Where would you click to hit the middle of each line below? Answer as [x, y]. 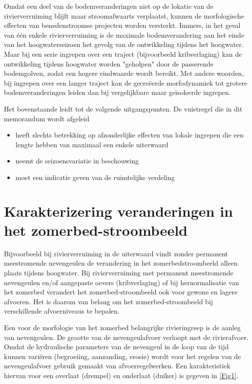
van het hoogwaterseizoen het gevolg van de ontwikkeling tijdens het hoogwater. [124, 44]
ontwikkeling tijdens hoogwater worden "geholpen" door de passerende [109, 63]
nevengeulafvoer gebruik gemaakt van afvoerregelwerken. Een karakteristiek [117, 366]
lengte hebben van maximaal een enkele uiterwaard [92, 144]
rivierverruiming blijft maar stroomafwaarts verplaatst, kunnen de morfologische [124, 15]
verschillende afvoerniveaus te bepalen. [62, 311]
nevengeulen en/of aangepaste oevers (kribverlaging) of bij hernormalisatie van [122, 282]
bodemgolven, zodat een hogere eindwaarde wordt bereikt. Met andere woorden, [124, 73]
